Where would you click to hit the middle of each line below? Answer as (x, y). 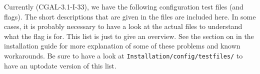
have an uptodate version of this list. (60, 65)
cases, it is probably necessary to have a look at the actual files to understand (123, 26)
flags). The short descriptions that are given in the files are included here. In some (130, 16)
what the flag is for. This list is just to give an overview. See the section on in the (129, 36)
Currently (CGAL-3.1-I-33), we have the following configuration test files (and (124, 6)
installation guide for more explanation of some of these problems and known (122, 46)
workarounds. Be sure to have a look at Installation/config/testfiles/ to (123, 55)
